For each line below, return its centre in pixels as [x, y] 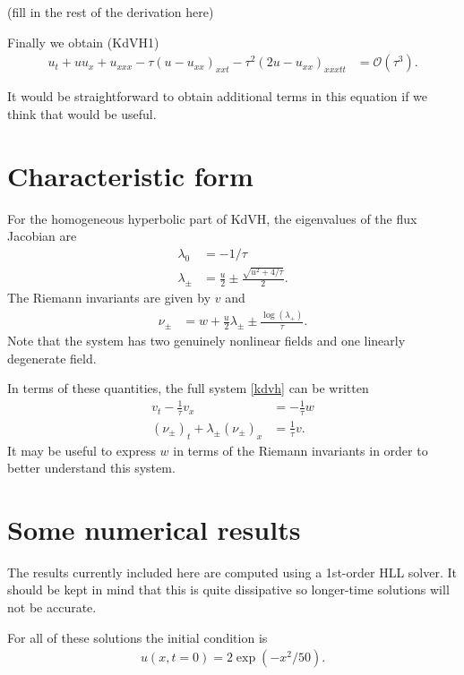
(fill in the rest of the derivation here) [111, 12]
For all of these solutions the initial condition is [137, 637]
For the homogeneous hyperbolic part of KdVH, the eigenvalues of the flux [212, 218]
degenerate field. [52, 358]
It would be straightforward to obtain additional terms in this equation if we [218, 96]
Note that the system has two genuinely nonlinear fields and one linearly [206, 341]
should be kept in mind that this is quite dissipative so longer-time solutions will [228, 590]
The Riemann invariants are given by [109, 298]
